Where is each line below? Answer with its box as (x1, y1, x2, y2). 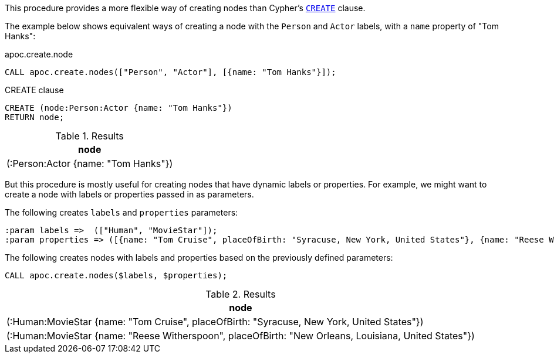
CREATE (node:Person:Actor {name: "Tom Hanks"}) (5, 103, 232, 112)
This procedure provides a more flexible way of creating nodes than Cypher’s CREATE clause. (5, 3, 366, 13)
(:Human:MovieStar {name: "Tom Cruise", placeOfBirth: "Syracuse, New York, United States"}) (6, 316, 424, 328)
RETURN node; (5, 112, 65, 122)
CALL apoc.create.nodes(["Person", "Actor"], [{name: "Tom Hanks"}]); (5, 67, 336, 77)
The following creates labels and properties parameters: (5, 207, 238, 217)
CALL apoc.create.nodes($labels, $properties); (5, 271, 228, 280)
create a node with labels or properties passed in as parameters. (5, 189, 254, 199)
